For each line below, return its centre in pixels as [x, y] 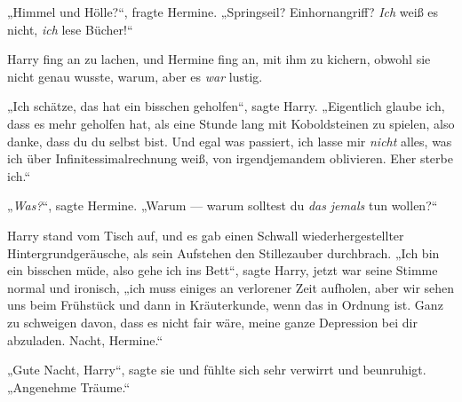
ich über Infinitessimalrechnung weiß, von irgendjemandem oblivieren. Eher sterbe [230, 158]
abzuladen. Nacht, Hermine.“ [85, 339]
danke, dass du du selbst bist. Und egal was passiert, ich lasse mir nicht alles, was [230, 141]
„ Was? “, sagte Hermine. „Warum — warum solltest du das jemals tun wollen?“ [223, 205]
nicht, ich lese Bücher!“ [70, 29]
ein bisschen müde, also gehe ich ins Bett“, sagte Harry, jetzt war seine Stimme [223, 270]
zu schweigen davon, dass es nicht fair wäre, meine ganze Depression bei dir [212, 322]
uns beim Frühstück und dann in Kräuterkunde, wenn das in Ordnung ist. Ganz [225, 305]
